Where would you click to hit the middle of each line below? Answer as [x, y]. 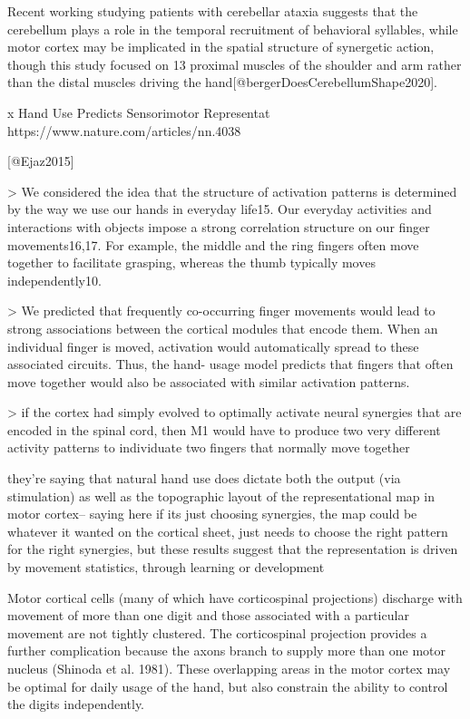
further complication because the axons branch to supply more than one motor [227, 651]
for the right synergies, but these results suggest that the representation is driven [233, 549]
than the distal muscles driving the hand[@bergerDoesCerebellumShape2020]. [222, 82]
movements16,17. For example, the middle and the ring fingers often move [213, 244]
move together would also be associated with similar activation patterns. [209, 381]
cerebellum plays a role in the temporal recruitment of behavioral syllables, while [233, 29]
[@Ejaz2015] [41, 161]
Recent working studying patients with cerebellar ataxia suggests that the [213, 11]
